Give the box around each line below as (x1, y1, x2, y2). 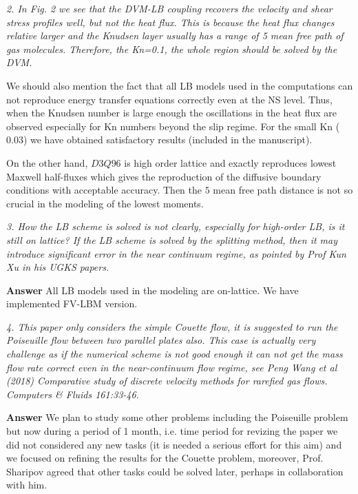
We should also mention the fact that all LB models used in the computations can (6, 78, 353, 92)
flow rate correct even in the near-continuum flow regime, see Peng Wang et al (6, 360, 337, 374)
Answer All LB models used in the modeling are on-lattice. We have (6, 282, 299, 297)
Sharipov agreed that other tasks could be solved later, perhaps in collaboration (6, 464, 344, 478)
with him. (6, 477, 48, 492)
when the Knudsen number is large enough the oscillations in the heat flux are (6, 105, 337, 120)
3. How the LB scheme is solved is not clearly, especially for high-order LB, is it (6, 219, 345, 234)
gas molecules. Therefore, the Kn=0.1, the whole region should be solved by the (6, 41, 337, 56)
